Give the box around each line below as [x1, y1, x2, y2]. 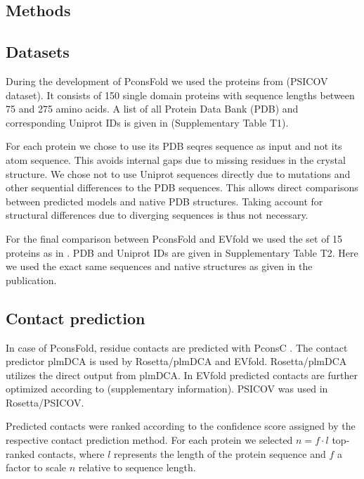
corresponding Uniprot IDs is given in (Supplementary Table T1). [6, 115, 289, 129]
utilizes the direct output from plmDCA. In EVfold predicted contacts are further [6, 367, 358, 382]
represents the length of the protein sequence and [114, 446, 326, 461]
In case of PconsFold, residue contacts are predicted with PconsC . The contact [6, 340, 348, 355]
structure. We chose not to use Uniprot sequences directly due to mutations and [6, 166, 351, 181]
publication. [6, 272, 57, 287]
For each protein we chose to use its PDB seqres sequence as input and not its [6, 139, 342, 153]
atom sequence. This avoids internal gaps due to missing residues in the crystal [6, 152, 346, 167]
